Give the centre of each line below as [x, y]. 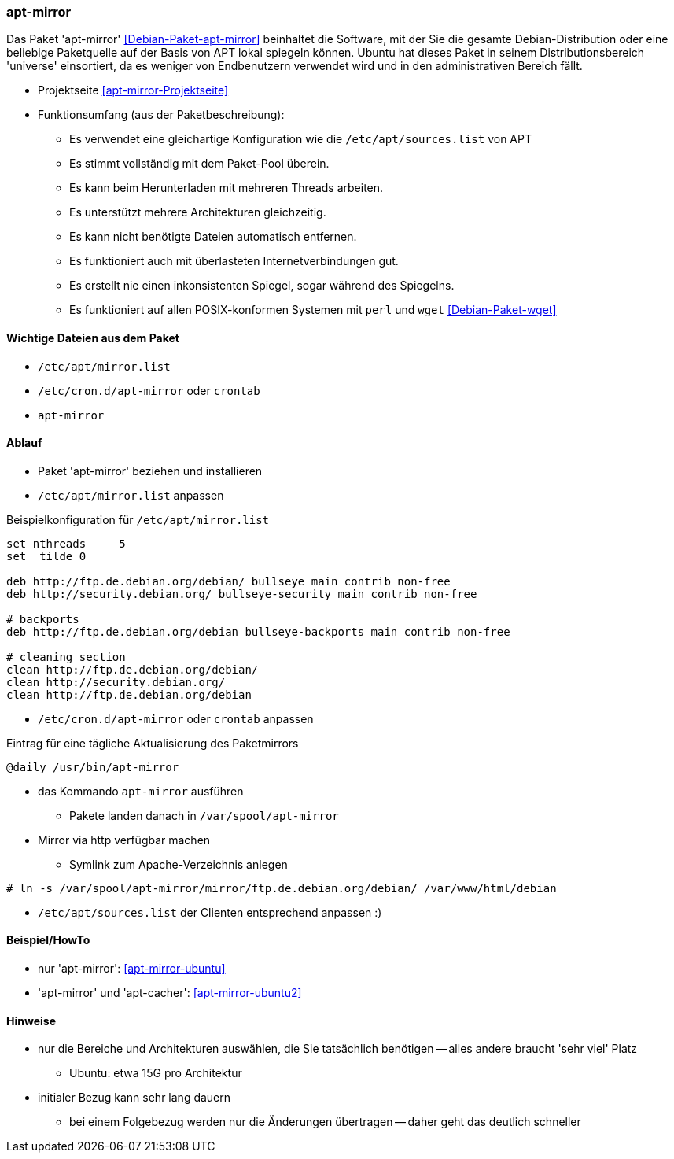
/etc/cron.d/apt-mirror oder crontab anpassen [176, 718]
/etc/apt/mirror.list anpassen [131, 495]
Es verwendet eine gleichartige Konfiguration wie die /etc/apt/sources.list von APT [300, 139]
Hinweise [31, 1021]
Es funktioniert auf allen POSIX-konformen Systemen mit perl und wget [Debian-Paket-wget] [313, 310]
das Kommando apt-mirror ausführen [141, 791]
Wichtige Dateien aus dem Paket [93, 338]
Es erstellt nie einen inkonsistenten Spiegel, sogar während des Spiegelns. [262, 286]
